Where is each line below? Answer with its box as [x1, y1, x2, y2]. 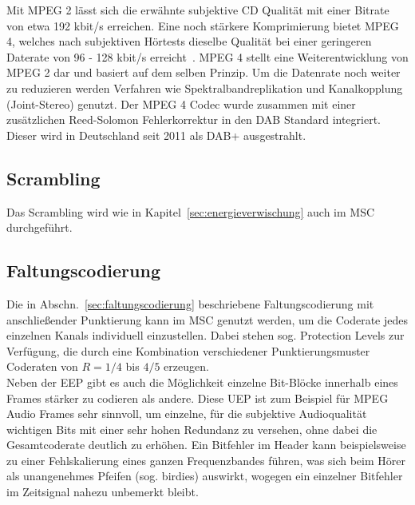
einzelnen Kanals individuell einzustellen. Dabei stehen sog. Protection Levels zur [6, 327, 405, 344]
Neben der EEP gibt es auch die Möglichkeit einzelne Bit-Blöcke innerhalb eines [6, 373, 398, 390]
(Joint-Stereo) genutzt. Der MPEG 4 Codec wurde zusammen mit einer [6, 95, 356, 112]
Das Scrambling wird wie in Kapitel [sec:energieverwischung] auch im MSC [6, 203, 375, 220]
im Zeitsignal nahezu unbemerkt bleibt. [6, 483, 199, 500]
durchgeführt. [6, 219, 73, 236]
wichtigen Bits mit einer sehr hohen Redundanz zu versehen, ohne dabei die [6, 420, 377, 437]
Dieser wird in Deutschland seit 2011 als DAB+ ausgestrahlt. [6, 126, 306, 143]
